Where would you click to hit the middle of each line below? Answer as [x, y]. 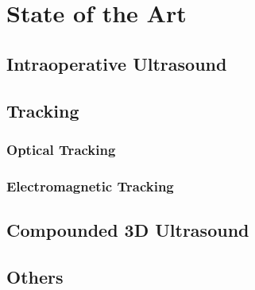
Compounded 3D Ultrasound [128, 230]
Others [35, 276]
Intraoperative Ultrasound [117, 63]
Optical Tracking [61, 149]
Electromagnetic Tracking [90, 186]
